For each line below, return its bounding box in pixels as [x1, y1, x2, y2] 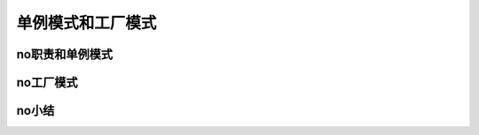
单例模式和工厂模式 [16, 13, 157, 33]
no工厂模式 [16, 75, 78, 90]
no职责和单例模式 [16, 47, 113, 62]
